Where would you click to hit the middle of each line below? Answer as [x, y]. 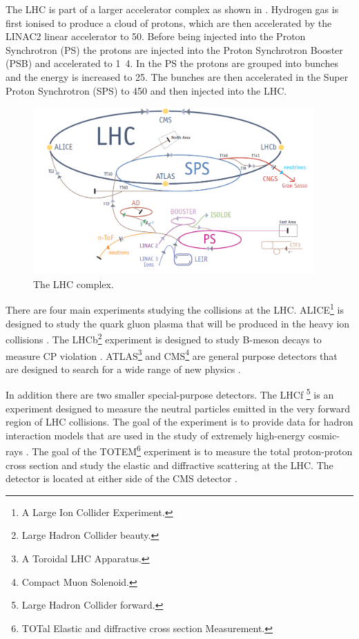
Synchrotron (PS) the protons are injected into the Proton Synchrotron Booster [174, 49]
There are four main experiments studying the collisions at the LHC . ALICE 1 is [175, 309]
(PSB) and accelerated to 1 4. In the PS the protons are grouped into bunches [172, 63]
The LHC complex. [74, 284]
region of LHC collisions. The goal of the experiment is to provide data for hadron [179, 422]
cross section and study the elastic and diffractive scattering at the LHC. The [169, 465]
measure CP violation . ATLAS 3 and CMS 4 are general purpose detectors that [172, 354]
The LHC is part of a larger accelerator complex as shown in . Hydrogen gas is [172, 9]
